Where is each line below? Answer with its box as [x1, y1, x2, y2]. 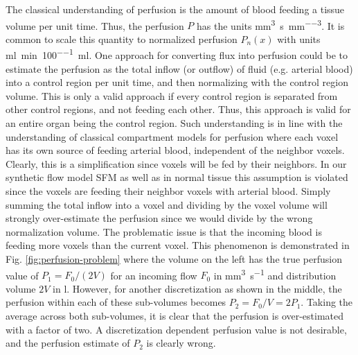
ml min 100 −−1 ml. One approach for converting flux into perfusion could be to [6, 46, 348, 62]
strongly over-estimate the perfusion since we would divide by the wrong [6, 211, 313, 225]
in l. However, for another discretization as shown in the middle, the [53, 281, 342, 295]
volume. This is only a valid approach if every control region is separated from [6, 88, 338, 103]
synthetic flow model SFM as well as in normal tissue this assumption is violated [6, 170, 348, 184]
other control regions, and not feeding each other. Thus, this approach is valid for [6, 102, 351, 116]
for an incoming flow [110, 268, 197, 282]
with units [277, 31, 321, 46]
